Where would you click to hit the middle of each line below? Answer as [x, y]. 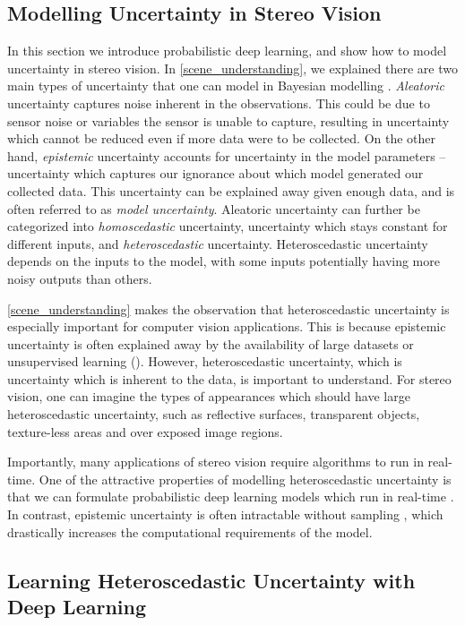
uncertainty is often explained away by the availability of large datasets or [211, 343]
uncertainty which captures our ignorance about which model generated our [215, 173]
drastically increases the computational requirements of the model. [190, 531]
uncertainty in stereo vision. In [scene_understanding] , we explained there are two [232, 68]
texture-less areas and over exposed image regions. [145, 431]
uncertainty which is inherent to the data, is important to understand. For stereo [229, 378]
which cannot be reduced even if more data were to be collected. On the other [222, 138]
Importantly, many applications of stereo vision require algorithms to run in [215, 462]
